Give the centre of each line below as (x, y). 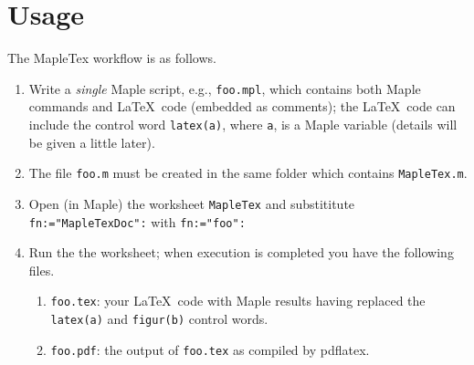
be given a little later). (92, 142)
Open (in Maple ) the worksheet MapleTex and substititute (192, 203)
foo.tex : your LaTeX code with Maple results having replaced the (238, 301)
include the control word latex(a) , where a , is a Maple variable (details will (243, 124)
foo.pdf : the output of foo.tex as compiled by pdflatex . (210, 349)
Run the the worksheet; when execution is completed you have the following (241, 252)
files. (42, 270)
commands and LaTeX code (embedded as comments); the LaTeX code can (242, 106)
